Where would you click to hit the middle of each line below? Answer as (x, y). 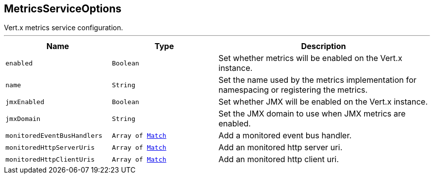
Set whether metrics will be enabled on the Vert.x (310, 58)
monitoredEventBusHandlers (54, 135)
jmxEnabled (25, 102)
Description (324, 46)
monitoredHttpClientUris (50, 159)
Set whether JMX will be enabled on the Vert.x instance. (323, 102)
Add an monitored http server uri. (280, 148)
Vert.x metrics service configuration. (64, 28)
